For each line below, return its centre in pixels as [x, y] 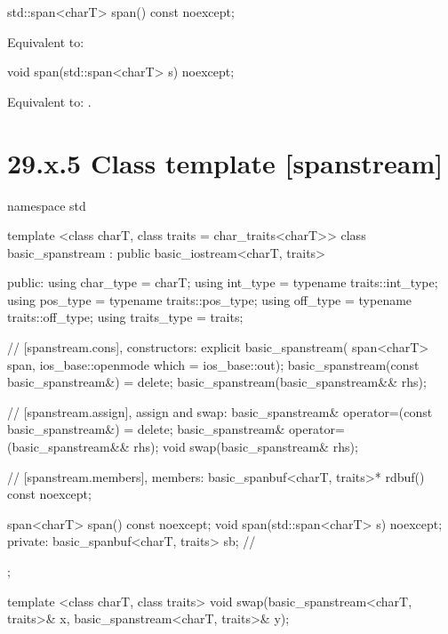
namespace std [47, 205]
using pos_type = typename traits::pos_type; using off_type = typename [210, 299]
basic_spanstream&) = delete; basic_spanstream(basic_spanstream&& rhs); [217, 382]
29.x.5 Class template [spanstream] [225, 162]
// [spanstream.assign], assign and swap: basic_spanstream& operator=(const [220, 411]
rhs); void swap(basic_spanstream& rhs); [246, 447]
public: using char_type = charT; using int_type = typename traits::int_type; [223, 282]
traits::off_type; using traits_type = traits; [125, 317]
